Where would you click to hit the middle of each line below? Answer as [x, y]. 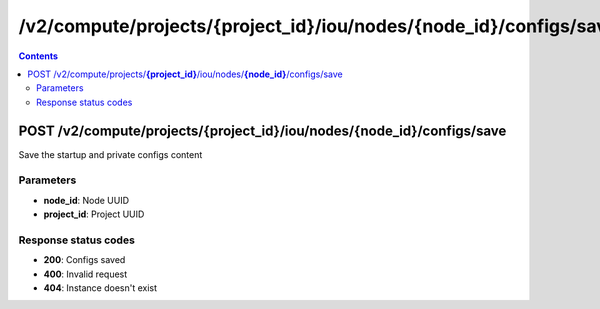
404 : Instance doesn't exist [100, 288]
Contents [38, 56]
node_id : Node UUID [86, 200]
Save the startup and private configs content [110, 154]
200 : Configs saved [84, 260]
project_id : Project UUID [94, 214]
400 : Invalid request [85, 274]
